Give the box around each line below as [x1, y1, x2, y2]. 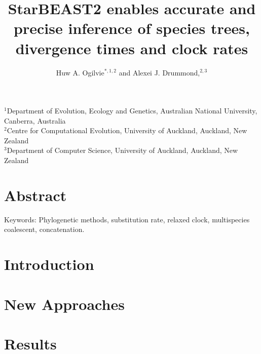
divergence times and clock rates [15, 37, 248, 58]
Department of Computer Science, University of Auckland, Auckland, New [7, 145, 238, 155]
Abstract [4, 184, 67, 205]
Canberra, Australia [4, 115, 66, 126]
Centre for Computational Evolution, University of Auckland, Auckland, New [7, 125, 247, 136]
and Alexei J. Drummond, [119, 67, 200, 77]
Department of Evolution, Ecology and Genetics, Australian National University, [7, 105, 257, 116]
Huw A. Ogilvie [56, 67, 104, 77]
